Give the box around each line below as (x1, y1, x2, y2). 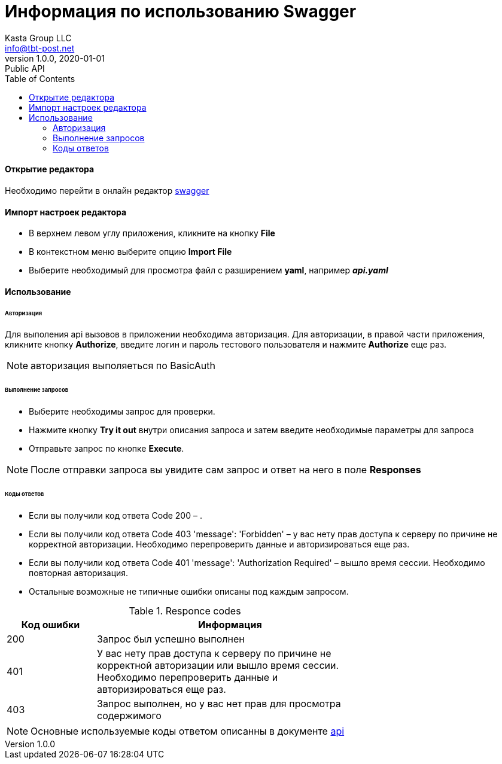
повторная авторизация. (29, 567, 129, 578)
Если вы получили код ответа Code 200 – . (29, 510, 202, 521)
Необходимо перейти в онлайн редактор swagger (5, 185, 209, 196)
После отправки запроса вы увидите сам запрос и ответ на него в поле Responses (31, 464, 421, 476)
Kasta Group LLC (5, 32, 72, 43)
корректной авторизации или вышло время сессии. (97, 659, 339, 671)
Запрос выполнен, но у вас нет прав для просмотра (97, 697, 341, 710)
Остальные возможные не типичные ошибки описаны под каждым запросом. (29, 586, 349, 596)
